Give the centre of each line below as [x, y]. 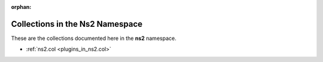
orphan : [21, 7]
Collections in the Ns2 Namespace [77, 24]
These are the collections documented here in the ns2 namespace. [94, 38]
